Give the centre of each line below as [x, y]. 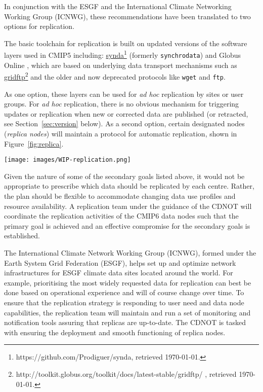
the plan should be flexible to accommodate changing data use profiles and [120, 196]
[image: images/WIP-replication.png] [68, 160]
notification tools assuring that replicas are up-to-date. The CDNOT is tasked [125, 322]
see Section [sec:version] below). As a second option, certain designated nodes [124, 123]
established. [22, 236]
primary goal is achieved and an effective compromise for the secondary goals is [127, 225]
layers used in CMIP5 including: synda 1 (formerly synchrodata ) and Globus [123, 54]
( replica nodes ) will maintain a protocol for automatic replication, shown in [121, 133]
